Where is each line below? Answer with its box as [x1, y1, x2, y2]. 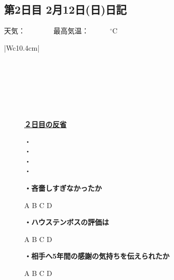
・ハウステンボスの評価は [24, 217, 109, 227]
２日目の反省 [24, 118, 67, 129]
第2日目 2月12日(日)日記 [4, 2, 127, 17]
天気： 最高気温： [4, 25, 89, 36]
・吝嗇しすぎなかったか [24, 182, 102, 193]
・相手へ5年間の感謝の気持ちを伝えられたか [24, 251, 170, 261]
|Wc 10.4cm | [4, 42, 40, 53]
